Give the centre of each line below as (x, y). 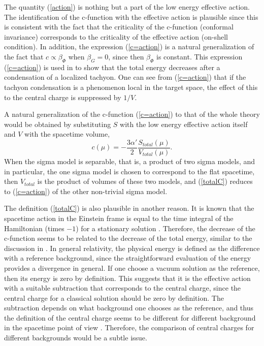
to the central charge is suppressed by (63, 97)
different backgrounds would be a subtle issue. (76, 338)
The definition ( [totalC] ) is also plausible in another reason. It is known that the (129, 208)
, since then (126, 56)
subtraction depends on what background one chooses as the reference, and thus (129, 308)
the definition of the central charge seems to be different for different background (130, 317)
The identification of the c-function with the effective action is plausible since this (131, 17)
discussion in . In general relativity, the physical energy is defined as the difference (132, 248)
